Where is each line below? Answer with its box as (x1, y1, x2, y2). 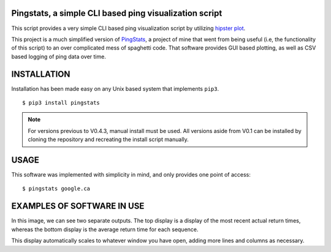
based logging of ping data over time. (11, 53, 107, 60)
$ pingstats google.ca (22, 185, 91, 193)
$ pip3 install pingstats (22, 99, 101, 106)
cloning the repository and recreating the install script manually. (28, 136, 189, 143)
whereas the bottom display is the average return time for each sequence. (11, 226, 199, 233)
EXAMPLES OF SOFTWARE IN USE (11, 201, 145, 212)
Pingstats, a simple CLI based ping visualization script (11, 8, 223, 18)
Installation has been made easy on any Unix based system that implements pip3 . (11, 85, 219, 92)
